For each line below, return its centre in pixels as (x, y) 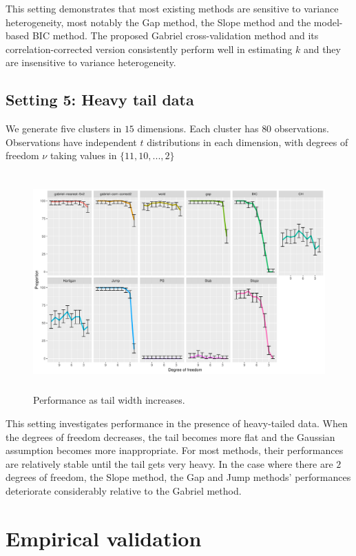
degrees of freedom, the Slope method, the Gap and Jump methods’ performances (178, 477)
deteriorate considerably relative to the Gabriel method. (124, 490)
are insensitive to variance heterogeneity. (91, 62)
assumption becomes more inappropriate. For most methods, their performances (175, 450)
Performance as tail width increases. (109, 400)
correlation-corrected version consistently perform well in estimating (149, 49)
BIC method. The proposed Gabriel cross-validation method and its (175, 35)
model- (328, 22)
